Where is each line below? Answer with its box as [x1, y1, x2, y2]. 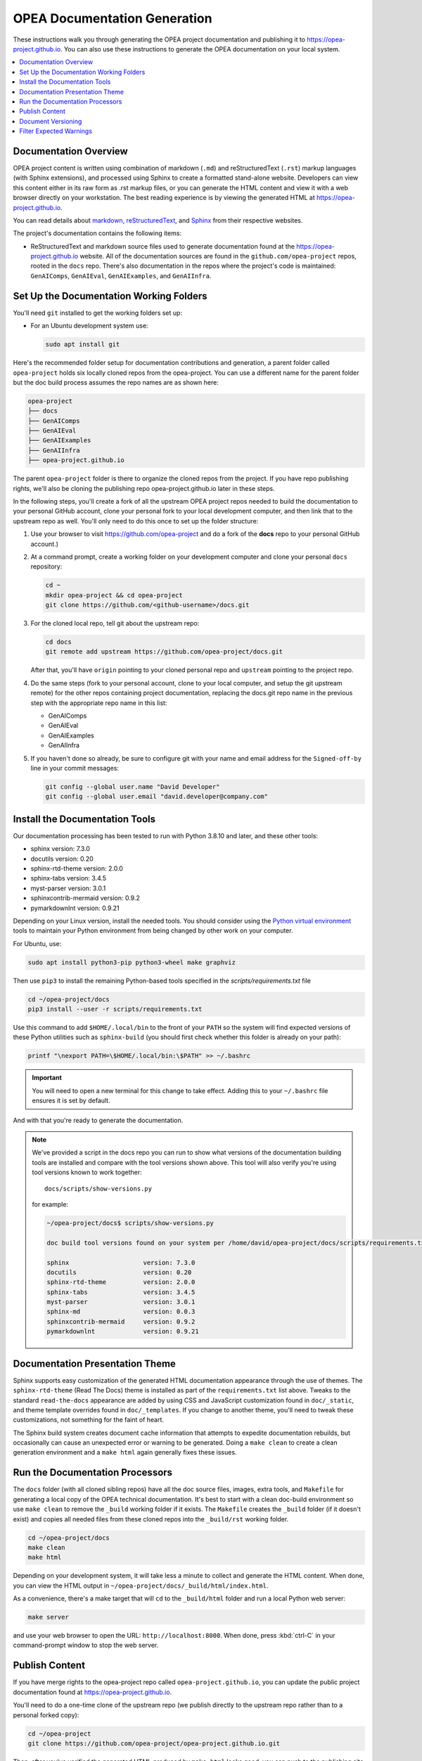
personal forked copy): [13, 1710, 79, 1719]
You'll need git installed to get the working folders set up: [13, 309, 183, 317]
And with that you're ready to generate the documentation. [13, 1116, 184, 1124]
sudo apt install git [45, 340, 120, 349]
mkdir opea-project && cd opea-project [45, 591, 183, 599]
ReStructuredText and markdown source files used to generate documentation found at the [30, 242, 295, 250]
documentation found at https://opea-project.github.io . [13, 1688, 172, 1696]
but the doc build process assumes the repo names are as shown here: [13, 378, 219, 387]
